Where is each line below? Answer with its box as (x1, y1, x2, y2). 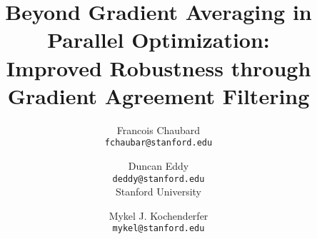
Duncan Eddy (128, 158, 189, 173)
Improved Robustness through (6, 53, 311, 82)
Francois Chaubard (116, 122, 201, 137)
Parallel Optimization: (47, 25, 270, 54)
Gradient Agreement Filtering (7, 81, 310, 110)
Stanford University (116, 184, 201, 199)
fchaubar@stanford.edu (104, 138, 213, 148)
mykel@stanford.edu (112, 223, 205, 234)
